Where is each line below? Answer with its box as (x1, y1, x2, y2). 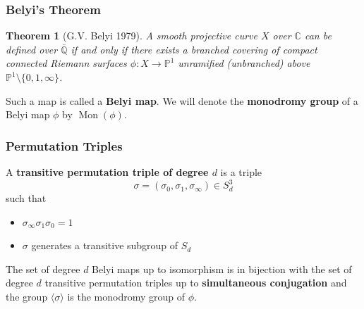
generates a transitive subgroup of (31, 238, 178, 253)
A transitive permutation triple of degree (6, 165, 209, 179)
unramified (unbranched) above (178, 56, 310, 70)
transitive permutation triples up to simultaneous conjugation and (44, 275, 347, 290)
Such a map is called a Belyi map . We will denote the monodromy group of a (6, 93, 358, 108)
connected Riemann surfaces (6, 56, 127, 70)
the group (6, 289, 48, 304)
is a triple (220, 165, 262, 179)
